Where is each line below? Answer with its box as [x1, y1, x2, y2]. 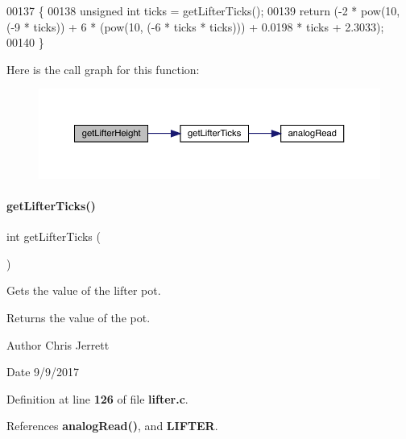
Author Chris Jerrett [6, 336, 110, 353]
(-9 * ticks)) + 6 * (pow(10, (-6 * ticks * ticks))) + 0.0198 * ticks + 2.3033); [6, 18, 384, 35]
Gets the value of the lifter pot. [6, 282, 161, 299]
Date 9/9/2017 [6, 363, 80, 380]
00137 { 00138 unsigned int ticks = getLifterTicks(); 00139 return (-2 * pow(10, [6, 2, 400, 19]
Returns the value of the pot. [6, 309, 151, 325]
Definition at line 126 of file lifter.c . [6, 390, 188, 407]
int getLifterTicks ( [6, 228, 101, 245]
